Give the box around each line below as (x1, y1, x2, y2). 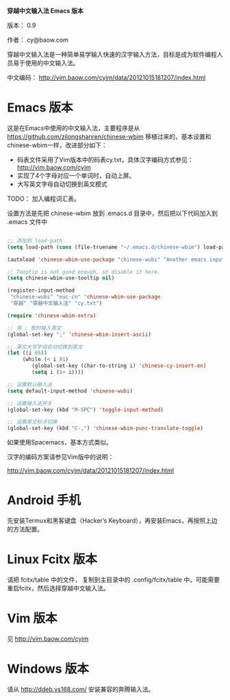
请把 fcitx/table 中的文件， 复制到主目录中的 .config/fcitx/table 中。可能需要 (7, 575, 220, 584)
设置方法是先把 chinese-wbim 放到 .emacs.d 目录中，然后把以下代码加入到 (7, 209, 218, 217)
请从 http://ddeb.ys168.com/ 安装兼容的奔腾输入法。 (7, 685, 155, 693)
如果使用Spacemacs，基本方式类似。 (7, 438, 113, 447)
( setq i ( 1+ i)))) (31, 369, 84, 376)
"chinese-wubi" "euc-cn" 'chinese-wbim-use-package (10, 294, 161, 301)
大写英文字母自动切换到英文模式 (16, 179, 107, 188)
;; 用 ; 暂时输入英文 (7, 325, 62, 332)
